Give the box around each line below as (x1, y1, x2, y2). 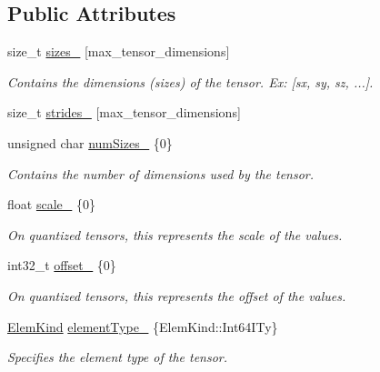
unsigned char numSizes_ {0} (7, 133, 173, 152)
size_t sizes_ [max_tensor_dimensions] (7, 42, 230, 61)
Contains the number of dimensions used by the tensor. (7, 164, 315, 183)
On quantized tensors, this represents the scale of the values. (7, 225, 343, 244)
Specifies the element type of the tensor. (7, 347, 228, 367)
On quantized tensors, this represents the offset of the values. (7, 286, 346, 305)
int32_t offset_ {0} (7, 256, 116, 275)
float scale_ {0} (7, 195, 95, 214)
